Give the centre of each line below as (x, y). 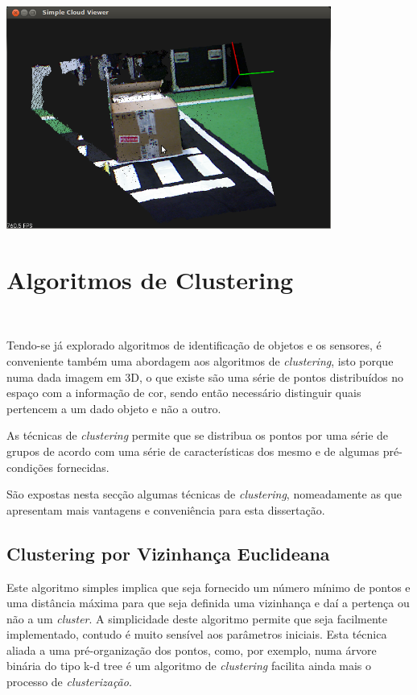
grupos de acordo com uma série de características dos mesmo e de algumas (193, 451)
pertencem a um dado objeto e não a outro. (114, 408)
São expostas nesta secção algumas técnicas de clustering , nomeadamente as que (204, 494)
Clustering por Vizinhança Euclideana (168, 553)
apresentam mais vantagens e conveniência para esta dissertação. (166, 509)
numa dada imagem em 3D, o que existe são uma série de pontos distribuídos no (205, 376)
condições (30, 467)
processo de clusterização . (69, 682)
